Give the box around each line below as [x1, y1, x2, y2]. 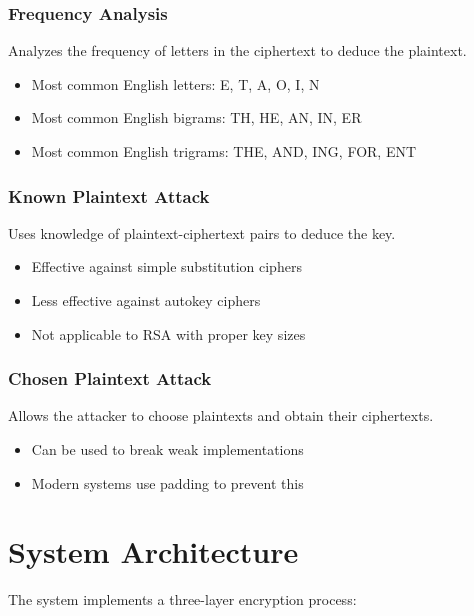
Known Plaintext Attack [8, 183, 210, 208]
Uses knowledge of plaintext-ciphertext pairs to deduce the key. [8, 222, 396, 243]
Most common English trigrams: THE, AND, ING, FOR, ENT [31, 141, 417, 161]
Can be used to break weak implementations [31, 439, 304, 459]
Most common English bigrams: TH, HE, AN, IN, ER [31, 107, 362, 128]
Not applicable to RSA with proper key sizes [31, 323, 306, 344]
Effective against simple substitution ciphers [31, 256, 302, 277]
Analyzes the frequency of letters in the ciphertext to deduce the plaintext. [8, 40, 467, 61]
